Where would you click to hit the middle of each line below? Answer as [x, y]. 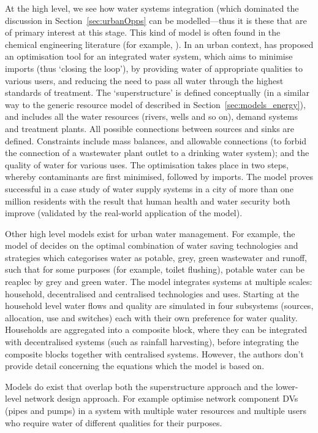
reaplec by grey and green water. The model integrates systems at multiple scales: [159, 282]
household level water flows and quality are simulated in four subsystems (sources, [159, 306]
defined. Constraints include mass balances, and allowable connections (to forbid [156, 140]
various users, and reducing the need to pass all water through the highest [144, 80]
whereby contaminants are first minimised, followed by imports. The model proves [159, 177]
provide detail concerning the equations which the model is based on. [135, 366]
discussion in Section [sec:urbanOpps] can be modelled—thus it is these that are [156, 20]
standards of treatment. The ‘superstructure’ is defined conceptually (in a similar [157, 92]
